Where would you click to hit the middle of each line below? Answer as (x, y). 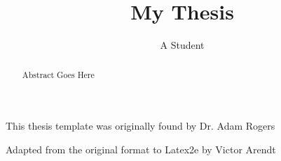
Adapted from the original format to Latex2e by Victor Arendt (141, 149)
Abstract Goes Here (58, 74)
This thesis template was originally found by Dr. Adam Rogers (140, 126)
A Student (182, 45)
